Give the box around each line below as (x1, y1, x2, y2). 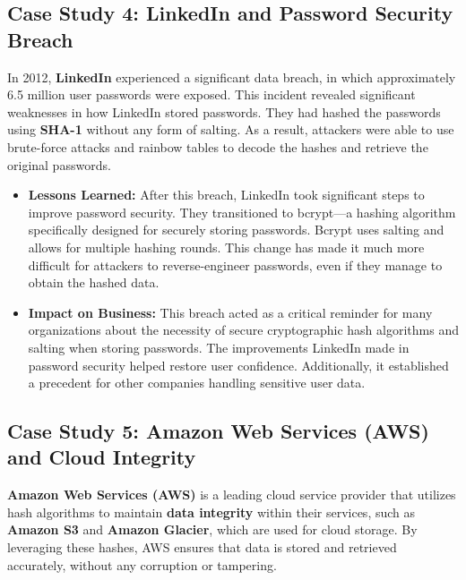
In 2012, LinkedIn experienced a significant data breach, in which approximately (7, 67, 456, 86)
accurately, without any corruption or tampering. (7, 555, 277, 574)
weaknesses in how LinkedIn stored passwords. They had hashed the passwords (7, 102, 441, 121)
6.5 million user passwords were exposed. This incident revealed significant (7, 85, 416, 104)
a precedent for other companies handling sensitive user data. (28, 373, 366, 392)
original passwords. (7, 155, 111, 174)
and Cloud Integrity (7, 443, 196, 471)
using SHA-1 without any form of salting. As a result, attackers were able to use (7, 120, 454, 139)
